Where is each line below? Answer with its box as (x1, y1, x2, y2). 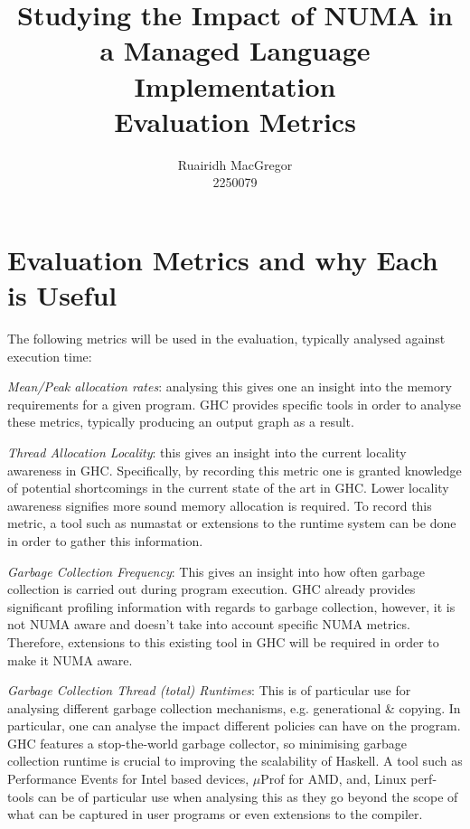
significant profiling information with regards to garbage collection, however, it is (7, 597, 456, 616)
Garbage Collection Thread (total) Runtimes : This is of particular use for (7, 681, 411, 700)
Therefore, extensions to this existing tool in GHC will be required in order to (7, 632, 439, 651)
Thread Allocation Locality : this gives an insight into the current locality (7, 442, 407, 461)
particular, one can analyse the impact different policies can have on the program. (7, 716, 461, 735)
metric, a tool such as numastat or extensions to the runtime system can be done (7, 513, 456, 532)
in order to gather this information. (7, 531, 203, 550)
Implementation (134, 67, 336, 104)
